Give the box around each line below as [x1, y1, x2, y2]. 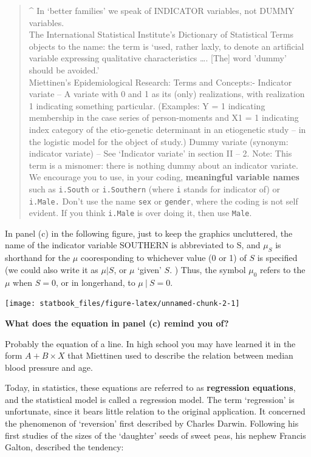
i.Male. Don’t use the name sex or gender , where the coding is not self [29, 194, 298, 207]
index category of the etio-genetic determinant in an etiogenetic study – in [29, 123, 306, 135]
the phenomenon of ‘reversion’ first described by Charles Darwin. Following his [5, 417, 299, 430]
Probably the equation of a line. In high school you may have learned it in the [5, 337, 296, 350]
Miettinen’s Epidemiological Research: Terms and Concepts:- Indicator [29, 75, 292, 88]
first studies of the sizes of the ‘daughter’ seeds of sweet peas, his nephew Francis [5, 428, 306, 441]
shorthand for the [5, 251, 70, 264]
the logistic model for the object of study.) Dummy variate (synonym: [29, 135, 289, 147]
